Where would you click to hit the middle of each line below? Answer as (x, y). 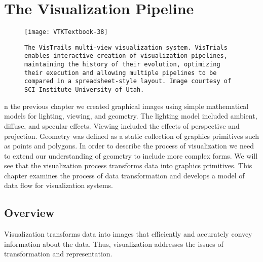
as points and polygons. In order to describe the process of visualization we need (129, 146)
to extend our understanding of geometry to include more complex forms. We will (131, 155)
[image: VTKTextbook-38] (66, 32)
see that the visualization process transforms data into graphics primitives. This (128, 165)
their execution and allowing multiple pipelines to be (121, 73)
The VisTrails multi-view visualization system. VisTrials (126, 47)
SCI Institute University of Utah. (84, 90)
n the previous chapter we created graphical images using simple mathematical (126, 106)
